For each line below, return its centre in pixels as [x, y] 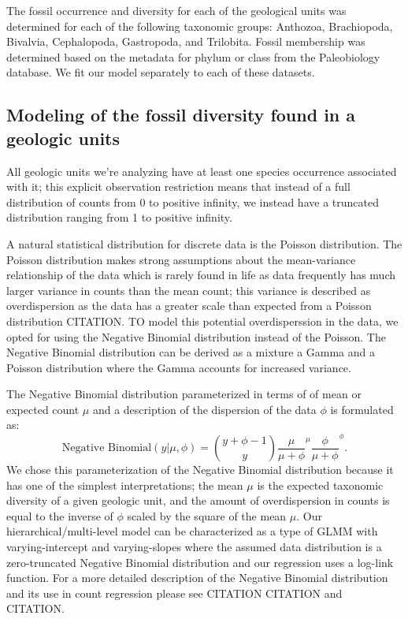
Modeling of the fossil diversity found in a [181, 115]
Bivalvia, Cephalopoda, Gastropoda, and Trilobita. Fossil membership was [186, 41]
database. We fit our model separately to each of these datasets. [161, 72]
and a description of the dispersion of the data [204, 409]
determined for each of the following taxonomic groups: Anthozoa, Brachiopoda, [200, 26]
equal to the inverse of [60, 515]
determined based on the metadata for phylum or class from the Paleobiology [193, 56]
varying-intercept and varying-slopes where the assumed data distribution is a [194, 546]
